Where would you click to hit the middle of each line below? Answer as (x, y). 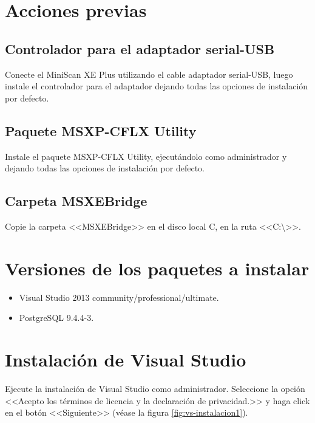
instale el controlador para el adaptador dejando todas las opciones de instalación (157, 86)
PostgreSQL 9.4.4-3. (56, 318)
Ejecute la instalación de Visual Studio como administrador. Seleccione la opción (155, 388)
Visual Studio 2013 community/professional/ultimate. (119, 297)
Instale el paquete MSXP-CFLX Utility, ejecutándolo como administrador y (146, 156)
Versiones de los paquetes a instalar (157, 268)
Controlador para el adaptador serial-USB (140, 48)
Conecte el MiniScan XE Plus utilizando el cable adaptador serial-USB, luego (149, 74)
